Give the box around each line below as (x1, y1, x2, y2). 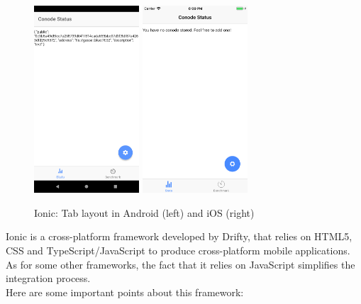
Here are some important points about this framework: (6, 284, 244, 299)
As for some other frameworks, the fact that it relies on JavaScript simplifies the (6, 257, 355, 271)
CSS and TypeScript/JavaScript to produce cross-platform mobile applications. (6, 243, 350, 258)
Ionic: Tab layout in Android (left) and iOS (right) (34, 205, 255, 220)
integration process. (6, 271, 91, 286)
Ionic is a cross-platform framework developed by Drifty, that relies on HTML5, (6, 229, 352, 244)
